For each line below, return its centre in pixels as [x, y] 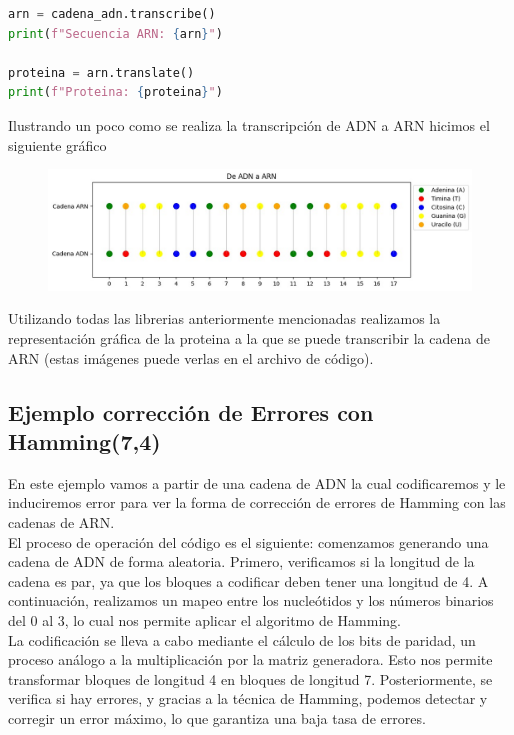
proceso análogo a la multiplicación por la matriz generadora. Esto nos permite [250, 659]
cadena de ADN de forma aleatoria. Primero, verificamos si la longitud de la [241, 561]
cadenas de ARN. [61, 522]
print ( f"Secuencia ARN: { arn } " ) [115, 33]
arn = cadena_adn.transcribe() [112, 14]
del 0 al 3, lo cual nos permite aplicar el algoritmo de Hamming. [204, 620]
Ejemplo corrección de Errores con [191, 411]
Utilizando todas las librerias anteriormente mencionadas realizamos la [224, 318]
